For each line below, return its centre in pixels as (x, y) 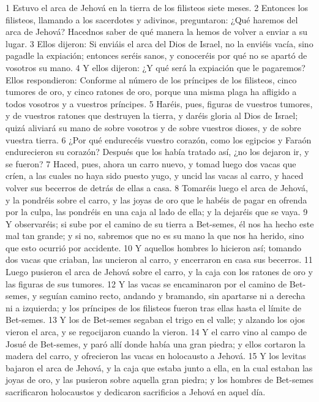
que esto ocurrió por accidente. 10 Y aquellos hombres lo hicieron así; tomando (154, 247)
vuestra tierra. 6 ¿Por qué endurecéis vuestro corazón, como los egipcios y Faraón (159, 139)
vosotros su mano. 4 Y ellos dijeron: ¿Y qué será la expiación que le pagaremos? (156, 67)
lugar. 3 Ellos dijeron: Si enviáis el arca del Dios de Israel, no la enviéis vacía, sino (159, 43)
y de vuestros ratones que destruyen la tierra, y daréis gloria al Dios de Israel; (152, 116)
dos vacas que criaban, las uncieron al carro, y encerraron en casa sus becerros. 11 (159, 260)
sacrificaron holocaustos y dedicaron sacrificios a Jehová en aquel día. (136, 392)
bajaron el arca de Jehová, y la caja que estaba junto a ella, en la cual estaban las (159, 367)
